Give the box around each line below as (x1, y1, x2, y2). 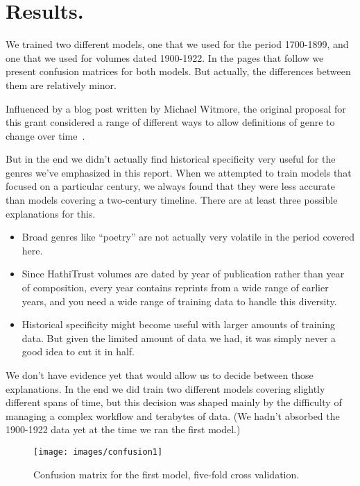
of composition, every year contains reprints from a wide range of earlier (22, 280, 329, 295)
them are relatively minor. (6, 77, 117, 92)
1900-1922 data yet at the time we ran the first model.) (6, 422, 241, 437)
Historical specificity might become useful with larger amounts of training (22, 317, 335, 332)
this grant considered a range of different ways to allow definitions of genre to (6, 115, 335, 129)
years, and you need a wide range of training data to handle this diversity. (22, 293, 337, 308)
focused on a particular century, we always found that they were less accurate (6, 179, 335, 193)
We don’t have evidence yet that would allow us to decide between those (6, 368, 314, 382)
